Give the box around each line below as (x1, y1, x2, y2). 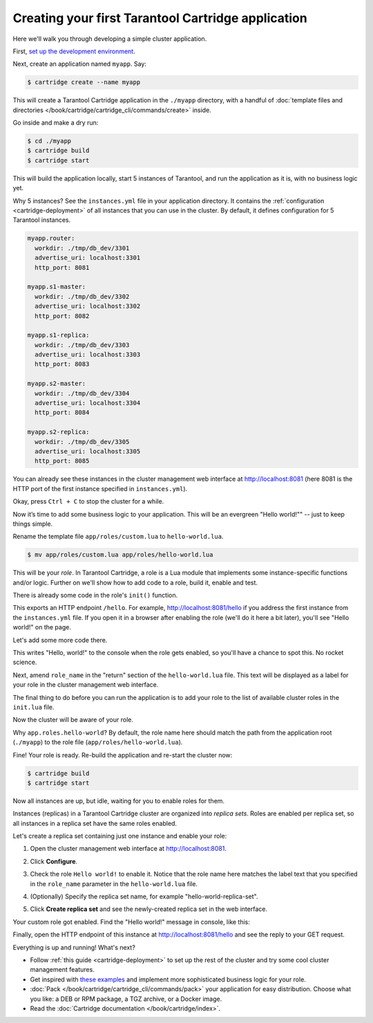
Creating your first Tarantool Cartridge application (12, 10, 307, 26)
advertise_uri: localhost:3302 (35, 302, 141, 311)
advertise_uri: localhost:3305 (35, 447, 141, 455)
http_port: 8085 (35, 457, 90, 465)
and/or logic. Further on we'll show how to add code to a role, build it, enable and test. (12, 578, 258, 587)
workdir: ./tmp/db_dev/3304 (35, 389, 130, 397)
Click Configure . (30, 857, 78, 865)
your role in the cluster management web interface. (12, 681, 159, 689)
